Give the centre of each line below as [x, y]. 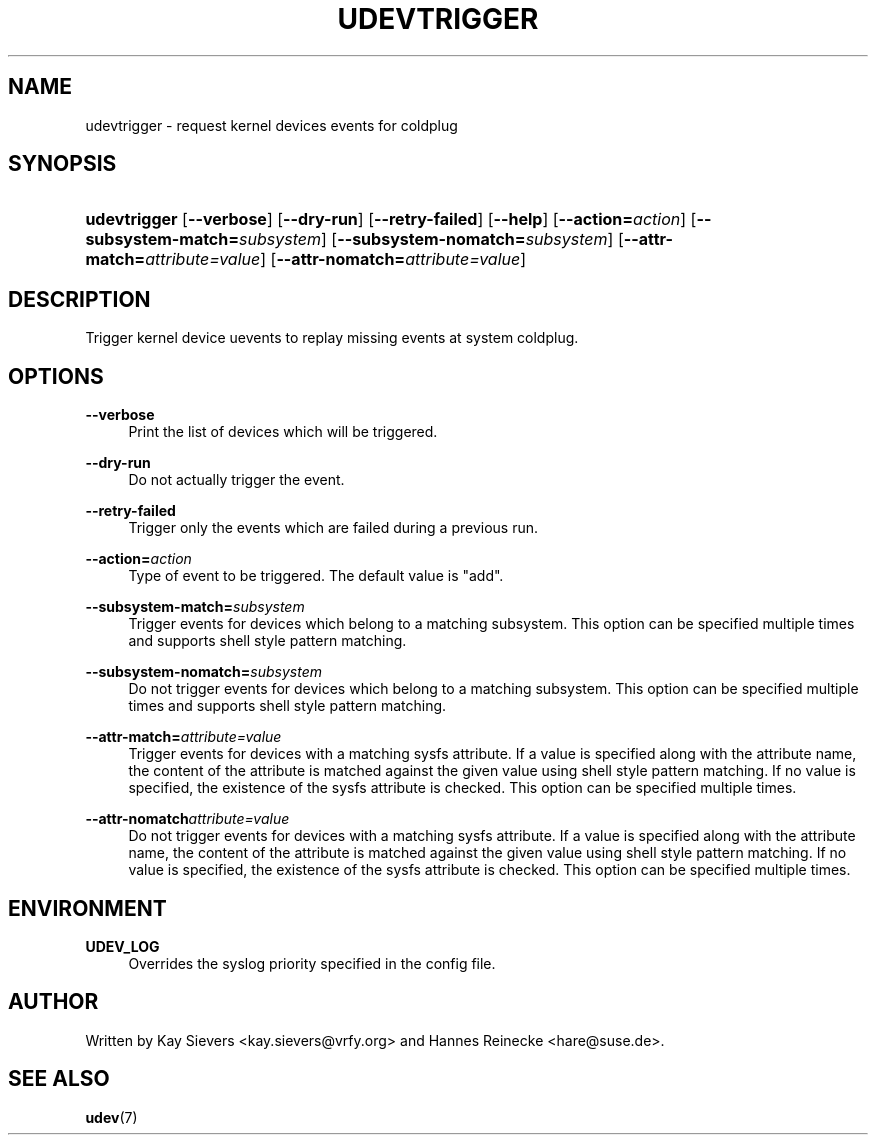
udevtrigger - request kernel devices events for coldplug [271, 125]
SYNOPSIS [62, 164]
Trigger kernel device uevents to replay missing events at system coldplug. [332, 338]
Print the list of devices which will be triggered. [283, 432]
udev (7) [111, 1117]
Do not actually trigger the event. [236, 480]
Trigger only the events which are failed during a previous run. [333, 528]
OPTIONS [56, 376]
